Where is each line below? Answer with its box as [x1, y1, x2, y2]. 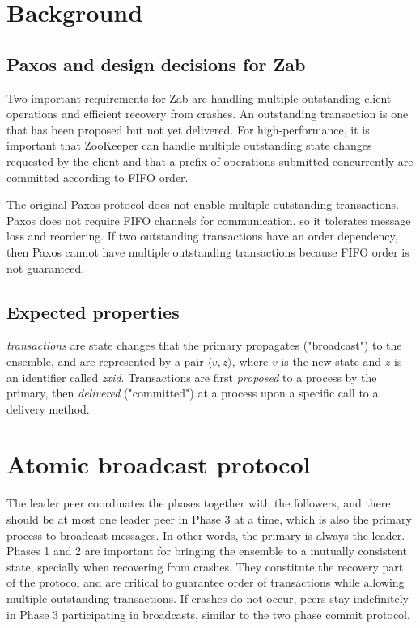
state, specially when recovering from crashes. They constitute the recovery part [6, 558, 404, 575]
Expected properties [6, 299, 180, 324]
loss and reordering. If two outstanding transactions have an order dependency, [6, 227, 398, 244]
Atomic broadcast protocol [6, 448, 311, 481]
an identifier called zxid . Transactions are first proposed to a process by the [6, 368, 377, 385]
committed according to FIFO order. [6, 168, 189, 185]
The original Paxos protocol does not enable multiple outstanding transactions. [6, 196, 399, 213]
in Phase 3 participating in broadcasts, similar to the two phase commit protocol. [6, 605, 410, 622]
